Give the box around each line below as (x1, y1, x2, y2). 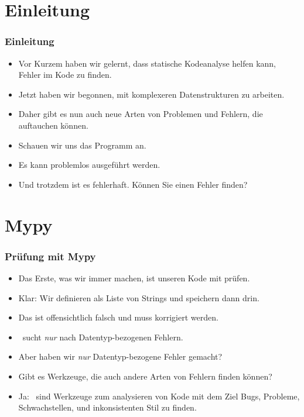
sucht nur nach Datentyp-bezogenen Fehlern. (22, 330, 183, 343)
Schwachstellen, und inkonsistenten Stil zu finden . (18, 401, 197, 413)
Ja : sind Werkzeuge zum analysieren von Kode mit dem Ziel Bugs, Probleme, (18, 390, 300, 402)
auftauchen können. (18, 119, 88, 131)
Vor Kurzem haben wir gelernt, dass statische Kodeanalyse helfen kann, (18, 57, 276, 69)
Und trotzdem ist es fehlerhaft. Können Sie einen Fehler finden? (18, 178, 248, 190)
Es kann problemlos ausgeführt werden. (18, 158, 160, 171)
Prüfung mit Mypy (5, 249, 96, 263)
